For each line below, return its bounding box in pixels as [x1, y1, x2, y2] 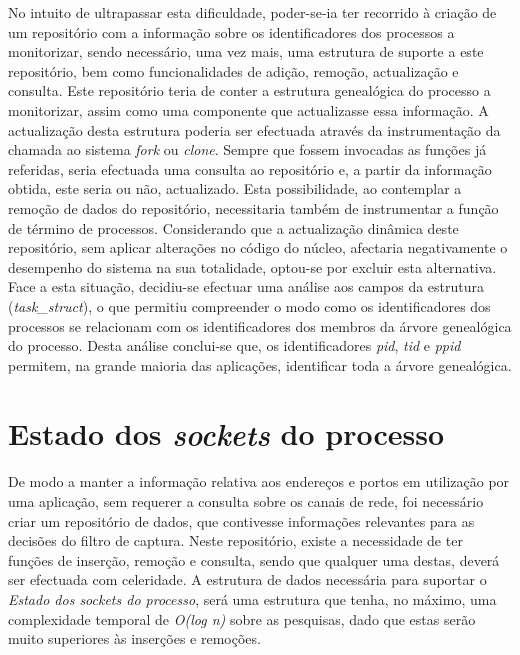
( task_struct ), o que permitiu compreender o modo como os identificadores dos [8, 295, 491, 316]
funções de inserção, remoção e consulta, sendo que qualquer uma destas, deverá [8, 549, 500, 570]
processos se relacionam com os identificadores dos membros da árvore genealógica [8, 315, 512, 336]
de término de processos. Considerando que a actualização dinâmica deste [8, 217, 459, 238]
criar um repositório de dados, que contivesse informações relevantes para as [8, 510, 475, 531]
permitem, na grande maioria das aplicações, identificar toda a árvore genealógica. [8, 354, 512, 375]
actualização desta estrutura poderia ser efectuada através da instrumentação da [8, 119, 501, 140]
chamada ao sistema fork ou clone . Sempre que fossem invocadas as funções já [8, 139, 487, 160]
